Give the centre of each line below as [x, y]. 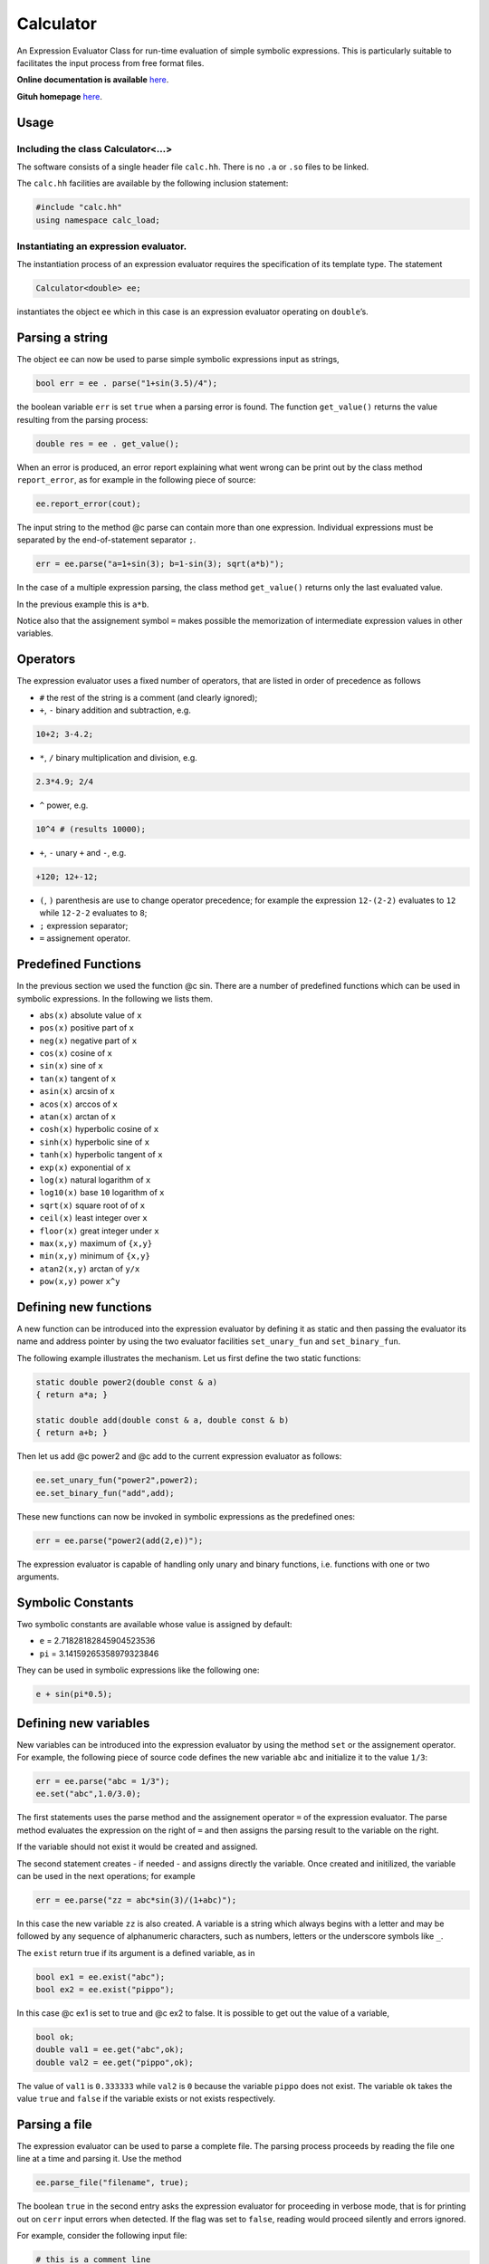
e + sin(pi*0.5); [74, 1694]
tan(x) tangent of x [78, 1079]
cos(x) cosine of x [76, 1053]
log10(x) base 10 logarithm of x [102, 1193]
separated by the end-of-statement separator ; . [106, 540]
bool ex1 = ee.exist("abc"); [101, 1977]
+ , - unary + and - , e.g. [83, 853]
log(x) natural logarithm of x [95, 1180]
